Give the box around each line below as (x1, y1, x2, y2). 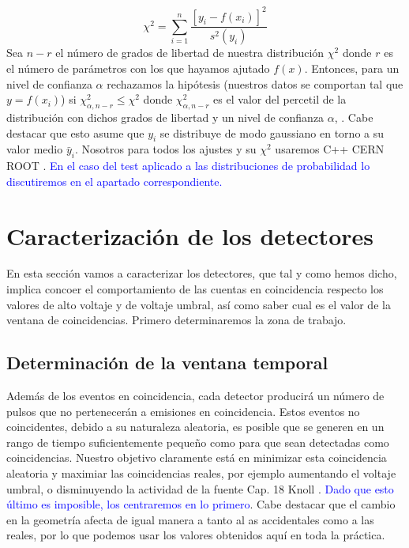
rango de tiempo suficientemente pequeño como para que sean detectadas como (6, 433, 389, 450)
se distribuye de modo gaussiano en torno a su (159, 124, 385, 141)
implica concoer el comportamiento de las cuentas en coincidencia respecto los (6, 281, 384, 297)
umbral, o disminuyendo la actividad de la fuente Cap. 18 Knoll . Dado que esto (6, 480, 394, 497)
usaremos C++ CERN (275, 141, 385, 157)
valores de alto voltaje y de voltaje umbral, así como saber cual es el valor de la (6, 296, 391, 312)
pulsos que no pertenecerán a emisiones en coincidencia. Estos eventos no (6, 402, 360, 419)
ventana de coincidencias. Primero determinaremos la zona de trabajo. (6, 312, 347, 328)
